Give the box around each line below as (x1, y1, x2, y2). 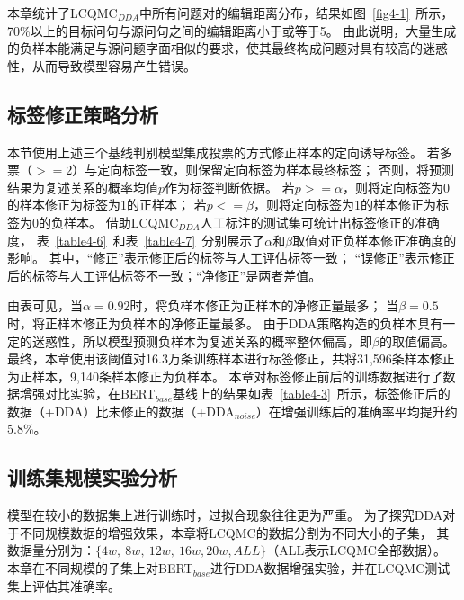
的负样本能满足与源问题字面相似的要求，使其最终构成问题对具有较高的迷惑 (7, 39, 448, 58)
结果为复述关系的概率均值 (7, 177, 158, 196)
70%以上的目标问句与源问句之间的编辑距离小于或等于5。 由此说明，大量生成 (7, 21, 457, 40)
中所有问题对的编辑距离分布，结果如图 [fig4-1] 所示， (139, 4, 454, 22)
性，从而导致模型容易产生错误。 (7, 56, 196, 75)
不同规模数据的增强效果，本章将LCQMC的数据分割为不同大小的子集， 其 (19, 523, 450, 542)
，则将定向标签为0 (343, 177, 451, 196)
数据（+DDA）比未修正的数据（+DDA (7, 401, 235, 420)
